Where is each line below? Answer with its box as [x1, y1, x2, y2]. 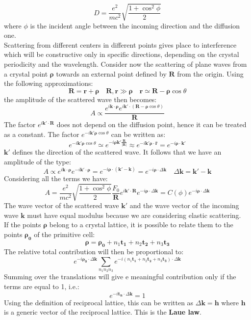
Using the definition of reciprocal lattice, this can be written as [4, 297, 194, 307]
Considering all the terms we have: [4, 173, 108, 183]
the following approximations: [4, 78, 93, 88]
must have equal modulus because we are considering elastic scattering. [27, 210, 241, 220]
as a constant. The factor [4, 129, 79, 139]
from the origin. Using [177, 68, 244, 79]
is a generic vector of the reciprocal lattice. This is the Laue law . [4, 307, 201, 317]
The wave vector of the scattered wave [4, 200, 119, 211]
